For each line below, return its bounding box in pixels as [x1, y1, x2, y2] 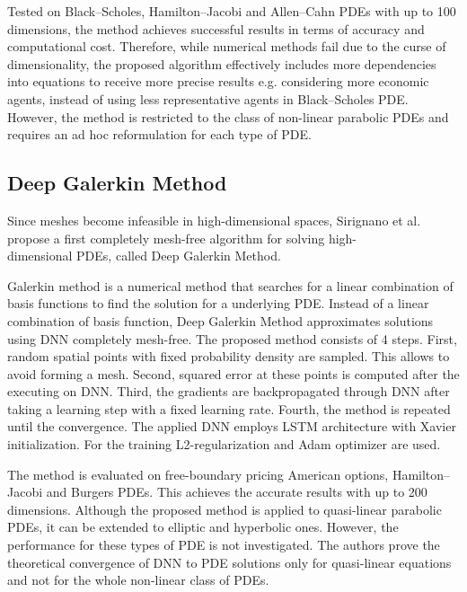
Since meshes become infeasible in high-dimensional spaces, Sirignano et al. [7, 210, 421, 229]
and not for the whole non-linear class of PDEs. [7, 570, 269, 589]
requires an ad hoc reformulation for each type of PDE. [7, 125, 312, 144]
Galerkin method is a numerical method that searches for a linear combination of [7, 276, 454, 295]
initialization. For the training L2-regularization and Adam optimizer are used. [7, 435, 441, 454]
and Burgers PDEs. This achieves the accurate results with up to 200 [46, 482, 427, 501]
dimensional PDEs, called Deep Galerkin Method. [7, 246, 281, 265]
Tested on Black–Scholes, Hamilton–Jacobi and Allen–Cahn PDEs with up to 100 [7, 2, 456, 20]
